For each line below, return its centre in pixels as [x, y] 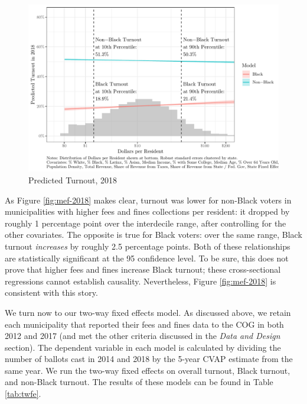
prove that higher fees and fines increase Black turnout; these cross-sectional [143, 269]
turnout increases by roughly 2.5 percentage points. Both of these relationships [148, 246]
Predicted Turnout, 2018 [73, 180]
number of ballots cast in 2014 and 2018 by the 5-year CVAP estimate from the [149, 359]
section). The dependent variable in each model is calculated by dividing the [143, 347]
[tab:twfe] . [23, 394]
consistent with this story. [51, 293]
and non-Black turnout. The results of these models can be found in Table [139, 382]
